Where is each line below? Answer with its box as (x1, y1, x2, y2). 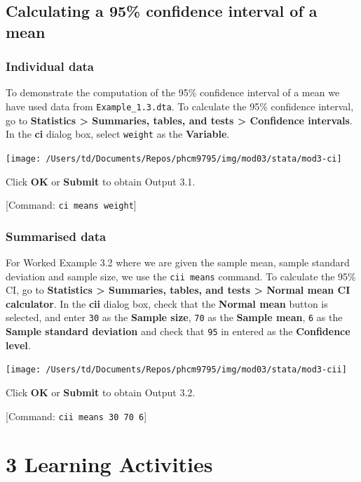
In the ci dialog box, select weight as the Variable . (6, 126, 230, 141)
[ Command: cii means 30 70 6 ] (6, 408, 147, 423)
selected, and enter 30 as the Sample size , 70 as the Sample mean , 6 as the (6, 310, 343, 325)
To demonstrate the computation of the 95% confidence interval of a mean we (6, 85, 340, 100)
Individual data (6, 58, 94, 75)
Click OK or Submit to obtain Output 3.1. (6, 174, 196, 188)
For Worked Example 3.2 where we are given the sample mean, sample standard (6, 255, 350, 270)
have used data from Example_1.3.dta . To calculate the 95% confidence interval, (6, 98, 354, 113)
